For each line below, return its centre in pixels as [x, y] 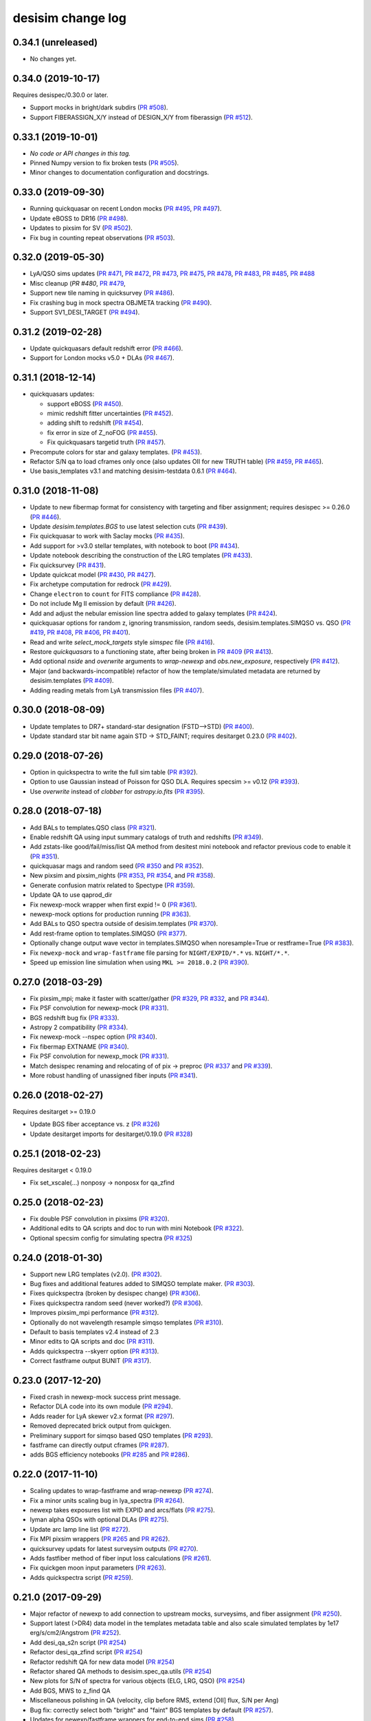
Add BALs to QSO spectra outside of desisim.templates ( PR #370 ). [124, 924]
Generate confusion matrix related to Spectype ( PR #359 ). [112, 885]
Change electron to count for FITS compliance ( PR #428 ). [115, 594]
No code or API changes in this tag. [80, 153]
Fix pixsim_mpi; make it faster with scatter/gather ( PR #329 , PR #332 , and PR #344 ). [149, 998]
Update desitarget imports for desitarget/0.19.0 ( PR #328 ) [111, 1134]
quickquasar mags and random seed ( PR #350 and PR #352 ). [117, 866]
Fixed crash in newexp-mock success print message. [105, 1397]
